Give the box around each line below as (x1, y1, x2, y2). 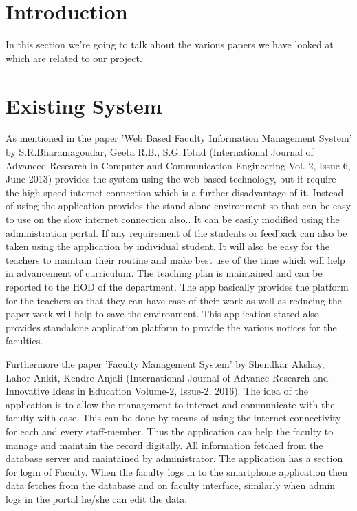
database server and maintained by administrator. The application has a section (6, 451, 343, 466)
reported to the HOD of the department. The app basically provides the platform (6, 279, 349, 293)
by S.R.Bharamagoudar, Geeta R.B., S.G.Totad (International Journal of (6, 145, 314, 159)
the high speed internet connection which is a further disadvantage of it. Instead (6, 185, 344, 199)
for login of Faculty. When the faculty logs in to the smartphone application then (6, 464, 348, 479)
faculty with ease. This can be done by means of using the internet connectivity (6, 410, 341, 425)
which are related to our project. (6, 50, 142, 65)
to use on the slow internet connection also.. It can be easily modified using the (6, 212, 340, 226)
